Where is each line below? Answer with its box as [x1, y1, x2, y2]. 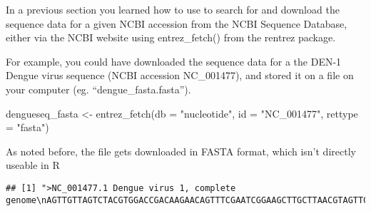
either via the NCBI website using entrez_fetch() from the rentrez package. [6, 30, 336, 45]
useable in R [6, 158, 60, 173]
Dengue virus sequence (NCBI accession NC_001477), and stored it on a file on [6, 68, 354, 83]
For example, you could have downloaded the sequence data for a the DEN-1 [6, 53, 342, 68]
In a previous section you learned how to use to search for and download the [6, 2, 340, 16]
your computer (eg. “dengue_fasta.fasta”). [6, 81, 191, 96]
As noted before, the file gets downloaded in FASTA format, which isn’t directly [6, 143, 356, 158]
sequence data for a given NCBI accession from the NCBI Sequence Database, [6, 16, 347, 31]
